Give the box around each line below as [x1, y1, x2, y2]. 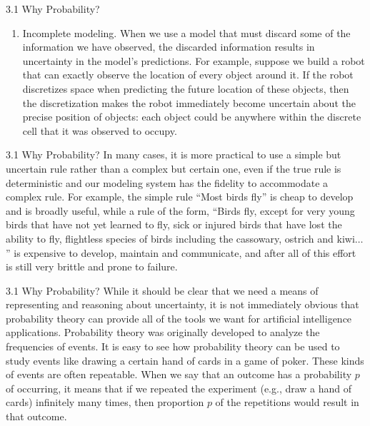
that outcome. [6, 409, 67, 424]
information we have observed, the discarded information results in [22, 39, 315, 54]
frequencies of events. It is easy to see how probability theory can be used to [6, 339, 340, 354]
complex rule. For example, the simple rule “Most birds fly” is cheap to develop [6, 189, 354, 204]
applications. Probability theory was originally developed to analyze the [6, 325, 320, 340]
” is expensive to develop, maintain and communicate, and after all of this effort [6, 245, 356, 260]
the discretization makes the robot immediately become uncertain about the [22, 95, 356, 110]
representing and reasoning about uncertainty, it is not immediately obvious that [6, 297, 359, 312]
